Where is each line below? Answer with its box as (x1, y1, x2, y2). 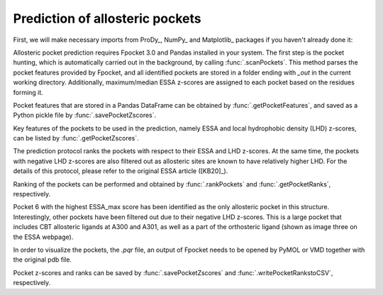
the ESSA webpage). (13, 233, 74, 241)
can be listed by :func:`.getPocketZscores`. (13, 134, 140, 143)
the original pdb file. (13, 255, 72, 264)
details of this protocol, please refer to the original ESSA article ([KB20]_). (13, 167, 228, 175)
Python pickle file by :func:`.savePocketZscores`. (13, 111, 157, 120)
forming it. (13, 88, 44, 96)
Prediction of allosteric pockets (13, 11, 201, 26)
